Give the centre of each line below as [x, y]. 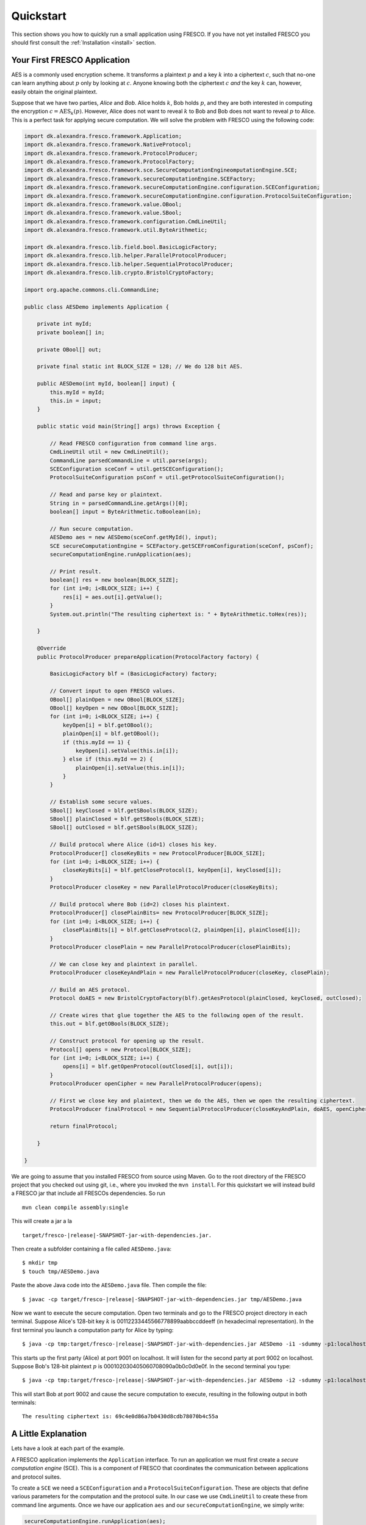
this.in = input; [76, 400]
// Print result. [76, 571]
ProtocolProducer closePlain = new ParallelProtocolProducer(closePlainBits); [170, 947]
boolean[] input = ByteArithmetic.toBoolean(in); [125, 511]
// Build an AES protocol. [90, 989]
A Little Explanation [49, 1434]
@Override [52, 648]
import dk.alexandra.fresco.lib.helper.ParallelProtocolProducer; [125, 256]
